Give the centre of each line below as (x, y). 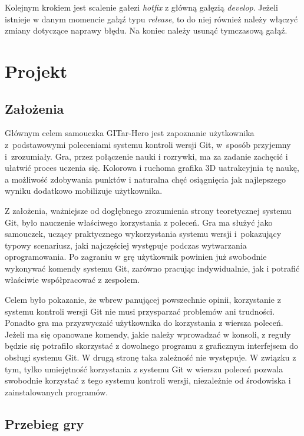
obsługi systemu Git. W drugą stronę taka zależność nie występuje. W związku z (151, 357)
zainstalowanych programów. (57, 392)
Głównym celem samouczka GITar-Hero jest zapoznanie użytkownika (130, 133)
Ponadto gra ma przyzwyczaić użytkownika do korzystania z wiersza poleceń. (144, 323)
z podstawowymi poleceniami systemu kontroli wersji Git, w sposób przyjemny (148, 144)
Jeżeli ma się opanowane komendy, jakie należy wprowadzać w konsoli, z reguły (148, 334)
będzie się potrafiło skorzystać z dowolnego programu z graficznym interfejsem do (151, 346)
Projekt (36, 70)
